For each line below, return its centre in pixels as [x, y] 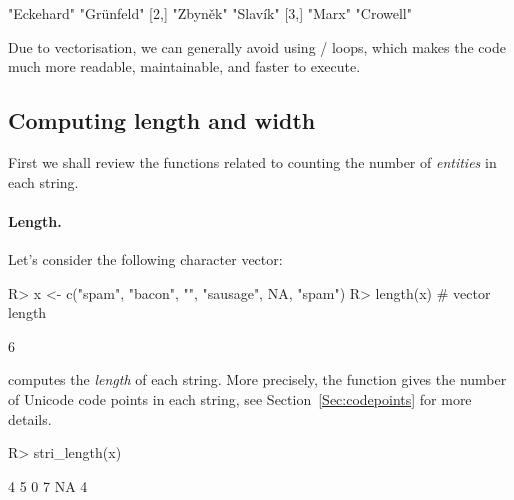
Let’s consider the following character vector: [145, 258]
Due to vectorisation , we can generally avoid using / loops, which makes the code [257, 46]
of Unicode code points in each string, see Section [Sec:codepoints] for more [240, 398]
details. [30, 418]
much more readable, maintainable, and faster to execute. [184, 66]
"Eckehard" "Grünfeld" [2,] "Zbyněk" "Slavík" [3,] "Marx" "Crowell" [210, 13]
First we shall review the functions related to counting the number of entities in [252, 161]
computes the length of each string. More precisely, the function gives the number [257, 379]
